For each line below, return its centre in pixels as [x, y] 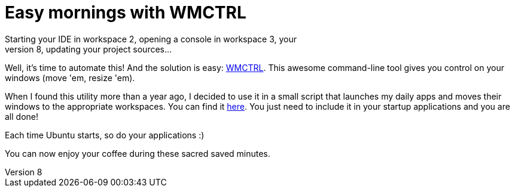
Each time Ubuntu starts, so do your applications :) [105, 135]
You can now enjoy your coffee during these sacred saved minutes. [138, 153]
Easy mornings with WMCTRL [126, 13]
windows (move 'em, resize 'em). [70, 78]
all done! [22, 116]
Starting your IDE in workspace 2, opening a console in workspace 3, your [151, 39]
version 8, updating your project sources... [89, 49]
